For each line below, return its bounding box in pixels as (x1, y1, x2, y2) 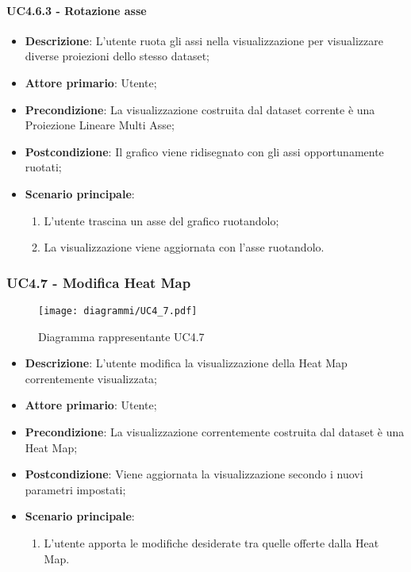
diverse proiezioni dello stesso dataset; (25, 48, 210, 64)
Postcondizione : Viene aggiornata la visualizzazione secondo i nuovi (25, 466, 363, 482)
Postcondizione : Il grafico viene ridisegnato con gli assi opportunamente (25, 143, 384, 159)
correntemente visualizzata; (25, 370, 157, 386)
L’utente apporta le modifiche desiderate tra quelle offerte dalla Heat (44, 534, 379, 551)
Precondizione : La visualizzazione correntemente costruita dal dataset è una (25, 423, 405, 440)
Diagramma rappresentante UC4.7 (38, 328, 205, 344)
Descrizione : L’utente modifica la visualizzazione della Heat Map (25, 355, 348, 371)
